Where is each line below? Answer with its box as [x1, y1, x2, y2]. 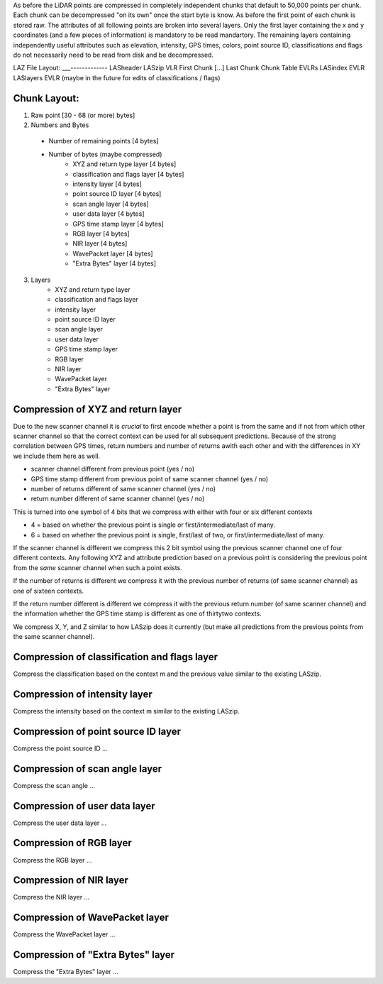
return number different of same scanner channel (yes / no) [30, 494, 205, 503]
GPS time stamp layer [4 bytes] [72, 219, 164, 228]
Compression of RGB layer [13, 837, 132, 849]
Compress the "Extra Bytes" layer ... [13, 968, 118, 976]
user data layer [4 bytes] [72, 209, 145, 218]
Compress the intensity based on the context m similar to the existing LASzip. [13, 706, 240, 715]
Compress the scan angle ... [13, 781, 96, 789]
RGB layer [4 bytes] [72, 229, 131, 238]
